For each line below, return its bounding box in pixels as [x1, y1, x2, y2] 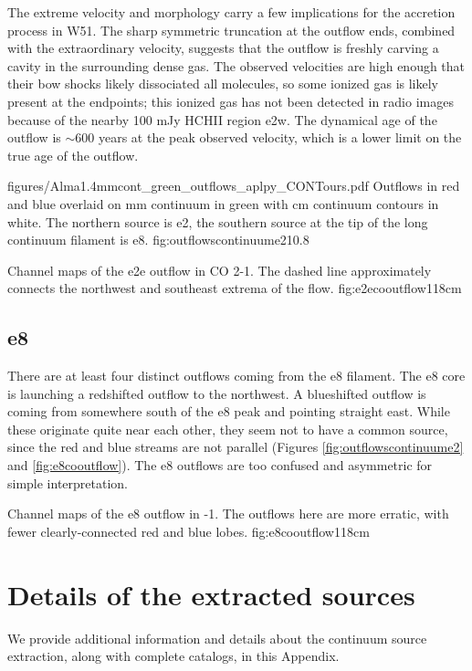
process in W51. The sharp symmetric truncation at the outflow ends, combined [7, 20, 456, 39]
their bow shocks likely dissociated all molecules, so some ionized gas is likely [7, 74, 438, 93]
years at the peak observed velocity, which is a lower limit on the [98, 128, 462, 147]
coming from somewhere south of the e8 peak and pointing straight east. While [7, 402, 450, 421]
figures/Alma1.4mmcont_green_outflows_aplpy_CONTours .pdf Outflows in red [7, 176, 460, 195]
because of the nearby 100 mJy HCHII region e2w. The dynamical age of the [7, 110, 437, 129]
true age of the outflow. [7, 145, 139, 164]
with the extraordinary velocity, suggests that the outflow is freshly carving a [7, 38, 439, 58]
